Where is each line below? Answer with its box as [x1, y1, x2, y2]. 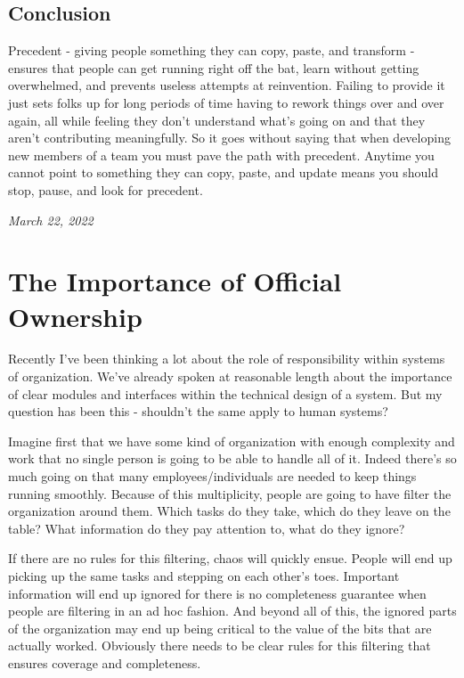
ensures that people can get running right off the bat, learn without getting [8, 58, 419, 77]
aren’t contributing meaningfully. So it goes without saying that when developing [8, 128, 451, 147]
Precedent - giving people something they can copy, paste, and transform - [8, 41, 415, 60]
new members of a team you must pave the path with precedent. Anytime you [8, 145, 435, 164]
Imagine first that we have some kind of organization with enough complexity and [8, 431, 455, 450]
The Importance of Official [8, 263, 342, 299]
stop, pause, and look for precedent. [8, 180, 203, 199]
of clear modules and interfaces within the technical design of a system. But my [8, 384, 443, 403]
